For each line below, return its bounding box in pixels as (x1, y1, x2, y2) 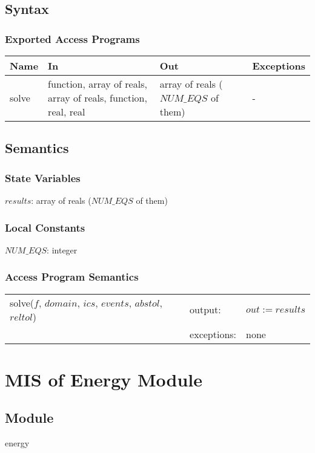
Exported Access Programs (5, 31, 140, 46)
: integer (47, 243, 78, 256)
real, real (48, 105, 85, 119)
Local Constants (5, 220, 85, 235)
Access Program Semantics (5, 269, 139, 284)
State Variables (5, 170, 81, 185)
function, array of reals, (48, 77, 147, 91)
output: (190, 302, 221, 317)
